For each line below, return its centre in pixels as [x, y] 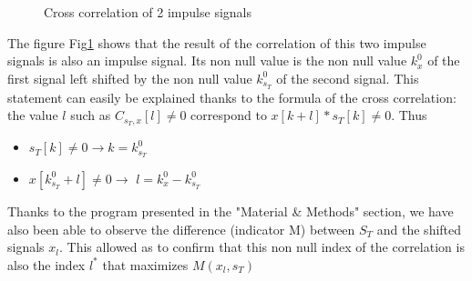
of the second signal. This [348, 78]
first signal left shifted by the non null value [130, 78]
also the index [46, 264]
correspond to [229, 115]
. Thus [409, 115]
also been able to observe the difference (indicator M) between [181, 229]
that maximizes [145, 264]
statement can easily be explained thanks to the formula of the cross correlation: [232, 97]
